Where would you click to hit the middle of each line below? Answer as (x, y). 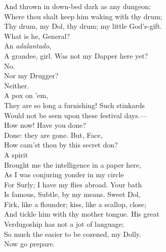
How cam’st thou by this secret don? (61, 145)
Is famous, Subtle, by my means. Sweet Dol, (72, 194)
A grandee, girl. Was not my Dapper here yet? (76, 55)
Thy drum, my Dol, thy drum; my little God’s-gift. (83, 26)
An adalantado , (28, 46)
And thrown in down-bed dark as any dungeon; (77, 6)
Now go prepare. (30, 244)
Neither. (17, 85)
